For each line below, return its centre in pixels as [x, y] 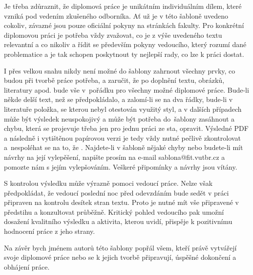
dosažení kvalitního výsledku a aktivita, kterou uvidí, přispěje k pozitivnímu [118, 221]
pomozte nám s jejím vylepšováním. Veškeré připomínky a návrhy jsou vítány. [121, 166]
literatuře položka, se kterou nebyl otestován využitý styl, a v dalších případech [123, 109]
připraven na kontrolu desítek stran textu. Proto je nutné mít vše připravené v [122, 202]
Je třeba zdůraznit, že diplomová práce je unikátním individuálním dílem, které [123, 6]
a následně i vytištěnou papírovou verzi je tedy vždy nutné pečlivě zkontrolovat [122, 137]
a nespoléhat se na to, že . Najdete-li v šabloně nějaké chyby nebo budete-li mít [124, 147]
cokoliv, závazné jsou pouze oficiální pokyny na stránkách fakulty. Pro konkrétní [124, 25]
